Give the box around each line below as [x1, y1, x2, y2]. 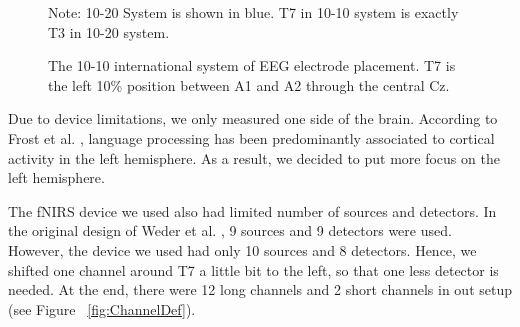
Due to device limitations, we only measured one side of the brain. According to [8, 108, 498, 129]
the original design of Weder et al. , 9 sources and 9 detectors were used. [8, 220, 452, 241]
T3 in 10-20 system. [48, 21, 170, 42]
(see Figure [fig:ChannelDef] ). [8, 298, 196, 319]
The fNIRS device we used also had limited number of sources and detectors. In [8, 200, 497, 221]
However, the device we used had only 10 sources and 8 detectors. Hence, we [8, 239, 477, 260]
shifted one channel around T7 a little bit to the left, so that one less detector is [8, 259, 499, 280]
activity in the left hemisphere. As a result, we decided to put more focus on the [8, 147, 500, 168]
